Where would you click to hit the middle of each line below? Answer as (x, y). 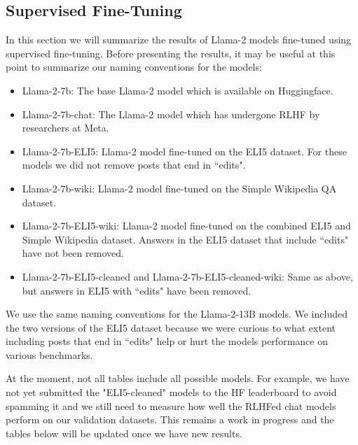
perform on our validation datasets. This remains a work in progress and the (170, 419)
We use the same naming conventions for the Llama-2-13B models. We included (177, 314)
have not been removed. (73, 253)
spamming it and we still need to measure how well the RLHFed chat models (171, 405)
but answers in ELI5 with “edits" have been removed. (137, 290)
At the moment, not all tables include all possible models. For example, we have (178, 378)
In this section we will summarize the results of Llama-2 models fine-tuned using (179, 40)
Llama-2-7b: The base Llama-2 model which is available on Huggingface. (178, 90)
